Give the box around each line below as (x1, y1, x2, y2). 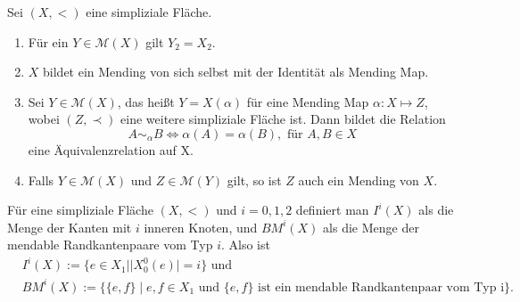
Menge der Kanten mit (7, 217, 132, 236)
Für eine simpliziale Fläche (7, 200, 153, 219)
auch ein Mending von (298, 170, 419, 189)
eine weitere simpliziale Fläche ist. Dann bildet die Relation (120, 110, 446, 128)
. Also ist (220, 235, 270, 254)
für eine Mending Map (246, 92, 369, 110)
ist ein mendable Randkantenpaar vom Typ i (258, 281, 505, 294)
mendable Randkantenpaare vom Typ (7, 235, 213, 254)
